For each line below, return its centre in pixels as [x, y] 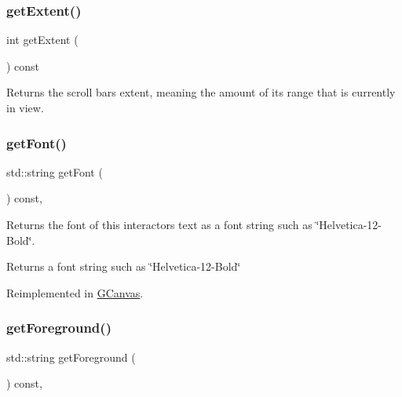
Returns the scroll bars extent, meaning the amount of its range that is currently [201, 92]
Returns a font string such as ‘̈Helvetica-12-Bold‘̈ [124, 266]
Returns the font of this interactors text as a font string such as [159, 224]
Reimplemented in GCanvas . [75, 292]
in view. [25, 107]
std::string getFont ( [55, 171]
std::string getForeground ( [71, 357]
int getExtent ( [42, 40]
